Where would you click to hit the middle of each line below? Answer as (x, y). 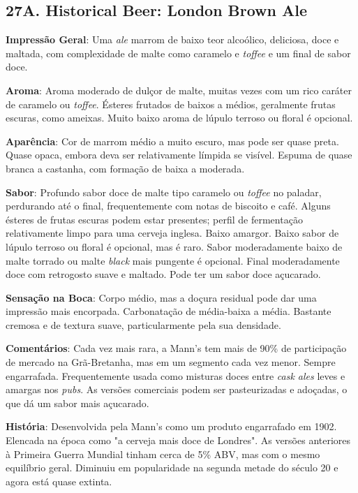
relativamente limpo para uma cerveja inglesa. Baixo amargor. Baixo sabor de (172, 233)
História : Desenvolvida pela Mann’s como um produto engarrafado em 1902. (171, 426)
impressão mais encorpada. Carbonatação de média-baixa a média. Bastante (169, 311)
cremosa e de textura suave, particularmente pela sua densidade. (143, 324)
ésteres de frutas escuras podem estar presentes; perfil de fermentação (154, 219)
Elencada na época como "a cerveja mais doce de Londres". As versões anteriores (178, 440)
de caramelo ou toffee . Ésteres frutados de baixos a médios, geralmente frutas (171, 104)
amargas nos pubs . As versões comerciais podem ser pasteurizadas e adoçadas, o (177, 389)
